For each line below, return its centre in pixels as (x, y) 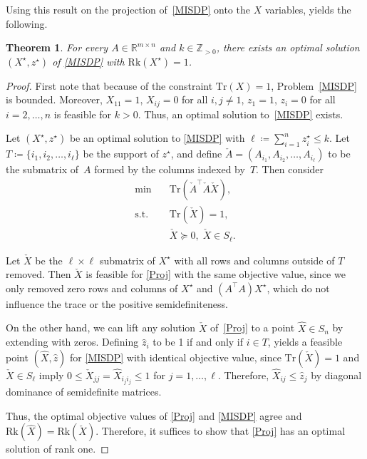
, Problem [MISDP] (314, 85)
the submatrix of (42, 169)
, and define (196, 154)
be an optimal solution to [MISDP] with (157, 138)
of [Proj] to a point (253, 328)
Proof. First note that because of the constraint (109, 85)
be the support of (121, 154)
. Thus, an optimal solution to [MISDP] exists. (241, 114)
